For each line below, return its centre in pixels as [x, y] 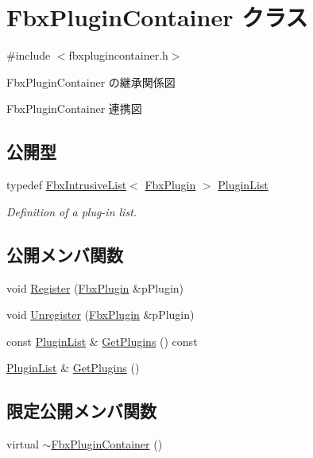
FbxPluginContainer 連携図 [74, 109]
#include [29, 55]
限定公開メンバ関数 [81, 411]
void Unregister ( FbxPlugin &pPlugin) [100, 314]
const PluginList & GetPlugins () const [102, 341]
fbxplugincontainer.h [118, 55]
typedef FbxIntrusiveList [67, 185]
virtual [23, 444]
